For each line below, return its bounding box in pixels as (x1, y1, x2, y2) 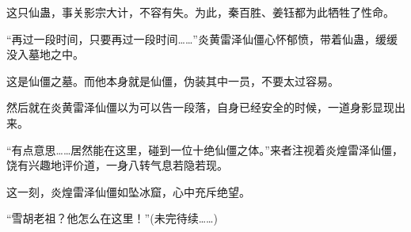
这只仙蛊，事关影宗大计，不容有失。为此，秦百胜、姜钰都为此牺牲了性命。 (6, 4, 394, 20)
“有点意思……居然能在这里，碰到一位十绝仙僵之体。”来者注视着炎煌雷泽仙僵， (6, 141, 403, 158)
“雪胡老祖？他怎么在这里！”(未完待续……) (6, 210, 218, 226)
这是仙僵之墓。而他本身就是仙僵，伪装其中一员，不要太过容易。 (6, 72, 339, 89)
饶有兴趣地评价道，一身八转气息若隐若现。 (6, 157, 228, 173)
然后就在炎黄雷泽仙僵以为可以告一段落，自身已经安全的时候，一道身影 (6, 99, 372, 116)
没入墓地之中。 (6, 46, 84, 63)
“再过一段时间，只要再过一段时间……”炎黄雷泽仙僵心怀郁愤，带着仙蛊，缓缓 (6, 30, 398, 47)
